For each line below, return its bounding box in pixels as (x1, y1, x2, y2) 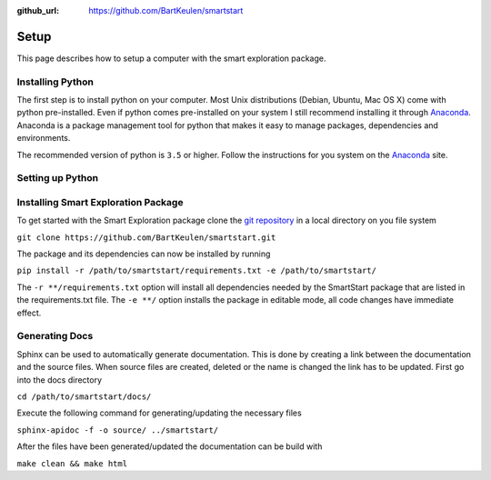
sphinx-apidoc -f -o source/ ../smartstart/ (16, 425, 219, 435)
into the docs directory (16, 374, 103, 385)
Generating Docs (16, 330, 94, 343)
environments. (16, 133, 71, 144)
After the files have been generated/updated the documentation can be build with (16, 441, 323, 452)
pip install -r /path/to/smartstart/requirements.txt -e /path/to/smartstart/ (16, 265, 377, 276)
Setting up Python (16, 172, 99, 185)
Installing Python (16, 75, 95, 88)
